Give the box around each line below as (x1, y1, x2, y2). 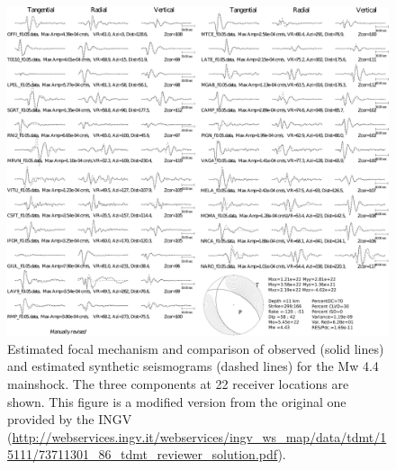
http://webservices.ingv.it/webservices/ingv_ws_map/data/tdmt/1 (12, 427, 387, 446)
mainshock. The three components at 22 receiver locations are (7, 374, 349, 393)
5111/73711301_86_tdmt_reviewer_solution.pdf (7, 445, 278, 464)
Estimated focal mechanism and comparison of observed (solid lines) (7, 339, 384, 357)
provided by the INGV (7, 410, 132, 429)
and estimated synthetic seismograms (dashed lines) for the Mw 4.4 (7, 357, 379, 375)
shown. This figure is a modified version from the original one (7, 392, 346, 411)
